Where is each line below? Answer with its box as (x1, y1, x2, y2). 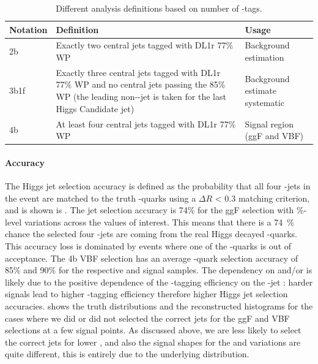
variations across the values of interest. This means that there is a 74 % (24, 215, 294, 228)
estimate (245, 84, 276, 97)
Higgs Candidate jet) (56, 102, 135, 115)
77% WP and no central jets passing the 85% (56, 78, 226, 91)
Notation (9, 23, 48, 36)
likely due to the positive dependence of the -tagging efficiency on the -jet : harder (5, 275, 313, 288)
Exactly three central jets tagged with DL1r (56, 66, 221, 78)
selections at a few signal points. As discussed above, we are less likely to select (5, 324, 301, 336)
